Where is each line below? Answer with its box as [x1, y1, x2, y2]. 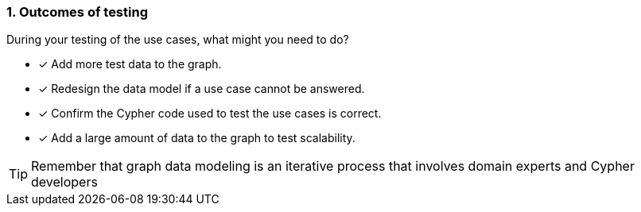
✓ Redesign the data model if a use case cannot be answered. [38, 82, 365, 96]
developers [31, 174, 98, 191]
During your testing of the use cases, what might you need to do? [6, 33, 349, 47]
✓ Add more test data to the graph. [38, 57, 222, 71]
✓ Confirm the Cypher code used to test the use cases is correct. [38, 106, 382, 121]
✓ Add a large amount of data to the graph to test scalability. [38, 131, 355, 145]
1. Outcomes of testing [6, 4, 148, 20]
